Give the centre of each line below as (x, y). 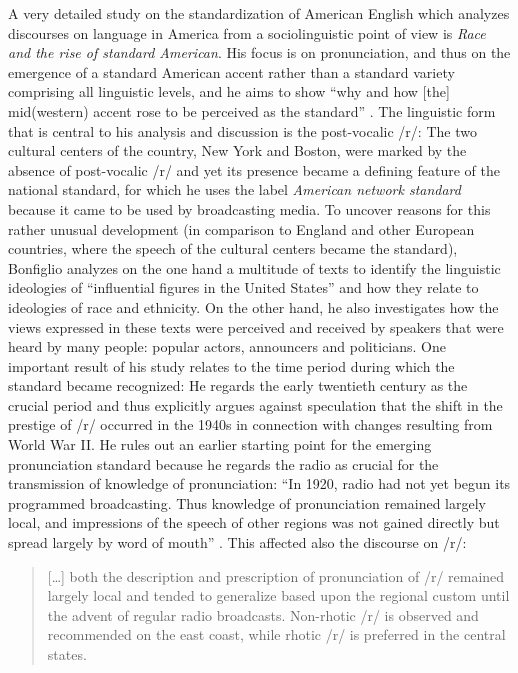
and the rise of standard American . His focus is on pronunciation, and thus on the (259, 52)
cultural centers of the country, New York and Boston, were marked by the (237, 150)
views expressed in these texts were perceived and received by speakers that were (256, 326)
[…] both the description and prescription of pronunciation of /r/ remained (276, 575)
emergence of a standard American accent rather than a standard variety (231, 71)
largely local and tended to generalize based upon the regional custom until (278, 595)
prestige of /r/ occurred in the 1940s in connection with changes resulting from (250, 424)
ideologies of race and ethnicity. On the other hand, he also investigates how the (253, 306)
